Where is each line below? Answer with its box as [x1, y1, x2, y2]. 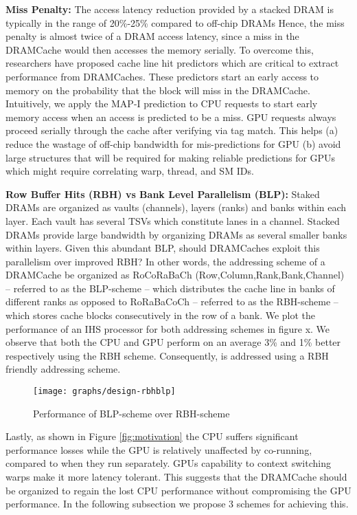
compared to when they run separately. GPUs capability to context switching [5, 456, 331, 470]
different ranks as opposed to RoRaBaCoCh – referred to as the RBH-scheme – [5, 294, 338, 309]
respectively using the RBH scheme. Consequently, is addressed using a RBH [5, 348, 329, 362]
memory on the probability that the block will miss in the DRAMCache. [5, 83, 310, 97]
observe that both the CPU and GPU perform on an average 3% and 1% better [5, 335, 341, 349]
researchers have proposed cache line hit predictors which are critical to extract [5, 56, 339, 70]
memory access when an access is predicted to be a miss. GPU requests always [5, 109, 336, 124]
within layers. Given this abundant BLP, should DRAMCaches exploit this [5, 241, 320, 255]
